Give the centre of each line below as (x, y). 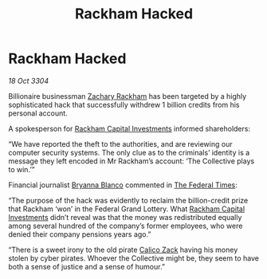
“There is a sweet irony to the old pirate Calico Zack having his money (123, 250)
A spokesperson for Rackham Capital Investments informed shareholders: (130, 128)
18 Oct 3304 (29, 81)
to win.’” (22, 169)
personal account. (38, 113)
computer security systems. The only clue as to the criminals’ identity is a (129, 152)
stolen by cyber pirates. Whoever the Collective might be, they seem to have (133, 258)
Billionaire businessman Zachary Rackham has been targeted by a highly (128, 96)
